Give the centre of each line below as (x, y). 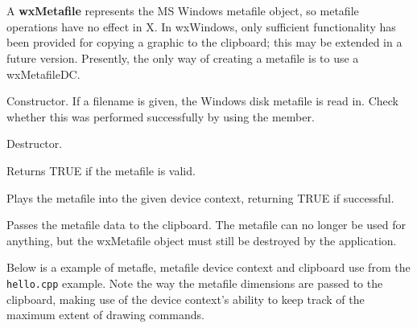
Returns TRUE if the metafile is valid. (101, 170)
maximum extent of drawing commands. (105, 315)
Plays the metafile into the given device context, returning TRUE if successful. (200, 197)
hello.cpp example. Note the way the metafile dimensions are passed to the (195, 283)
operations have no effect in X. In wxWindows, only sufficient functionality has (201, 26)
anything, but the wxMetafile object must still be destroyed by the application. (202, 240)
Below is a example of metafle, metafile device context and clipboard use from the (208, 267)
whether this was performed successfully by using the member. (161, 116)
